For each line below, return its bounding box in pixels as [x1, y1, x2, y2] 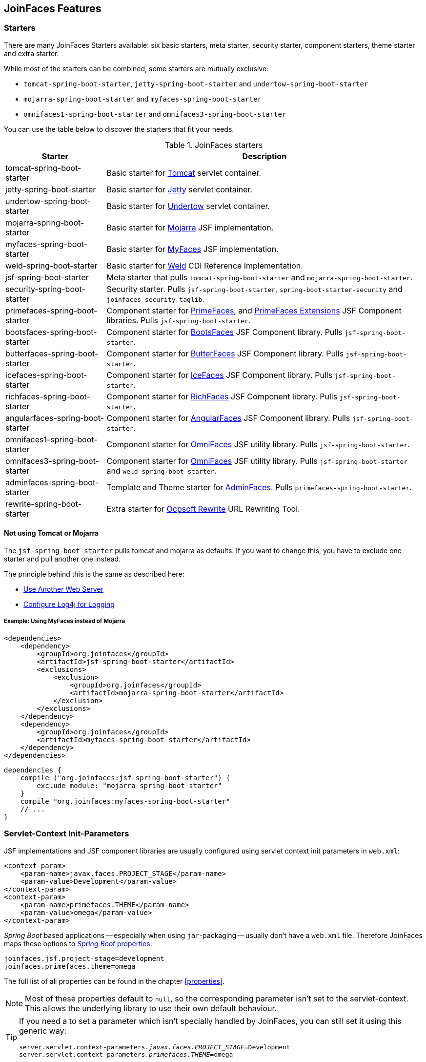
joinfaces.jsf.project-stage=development [4, 954, 164, 962]
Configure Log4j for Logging [23, 600, 115, 609]
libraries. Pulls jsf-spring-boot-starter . [106, 315, 251, 325]
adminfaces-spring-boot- [5, 477, 99, 487]
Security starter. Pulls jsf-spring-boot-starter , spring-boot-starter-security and [106, 284, 403, 294]
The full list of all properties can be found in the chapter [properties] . [4, 977, 225, 985]
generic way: [19, 1025, 67, 1036]
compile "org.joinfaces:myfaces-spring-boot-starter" [20, 797, 230, 805]
